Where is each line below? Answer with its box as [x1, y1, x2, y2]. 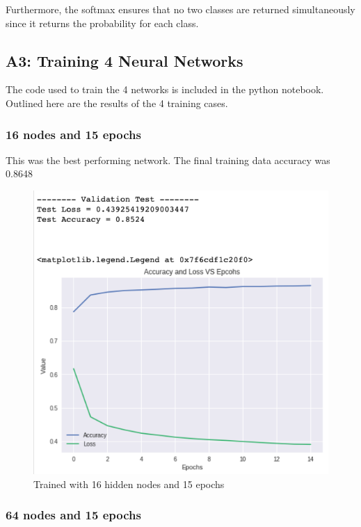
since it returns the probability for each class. [6, 15, 199, 30]
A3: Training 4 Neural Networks [6, 49, 243, 71]
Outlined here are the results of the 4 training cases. [6, 95, 228, 110]
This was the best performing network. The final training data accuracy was [6, 152, 330, 167]
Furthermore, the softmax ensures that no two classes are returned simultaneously [6, 2, 355, 16]
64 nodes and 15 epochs [6, 506, 141, 524]
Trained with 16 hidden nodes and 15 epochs [33, 476, 225, 491]
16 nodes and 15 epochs [6, 125, 141, 143]
